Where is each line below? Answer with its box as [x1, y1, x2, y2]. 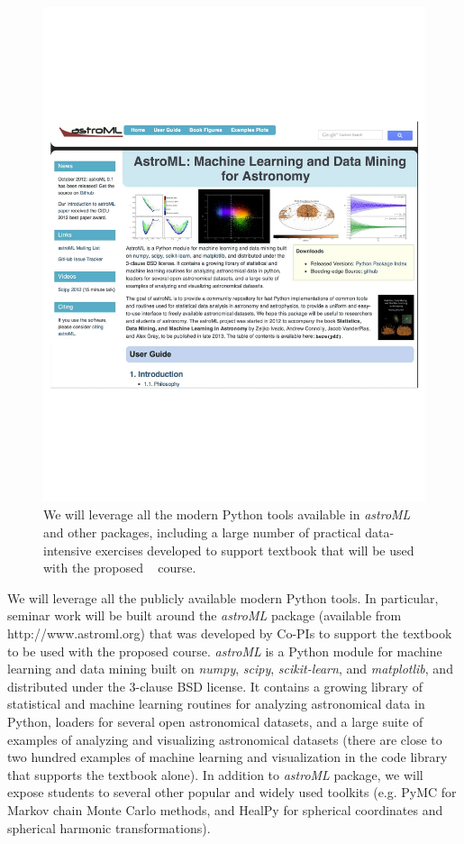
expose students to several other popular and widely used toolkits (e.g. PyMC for [7, 783, 457, 802]
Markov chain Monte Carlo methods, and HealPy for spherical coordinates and [7, 800, 443, 819]
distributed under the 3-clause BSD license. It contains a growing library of [7, 676, 423, 695]
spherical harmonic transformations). [7, 818, 211, 837]
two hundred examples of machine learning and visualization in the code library [7, 748, 448, 766]
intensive [43, 540, 92, 559]
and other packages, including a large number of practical [43, 523, 361, 542]
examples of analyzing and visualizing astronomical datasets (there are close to [7, 729, 442, 748]
